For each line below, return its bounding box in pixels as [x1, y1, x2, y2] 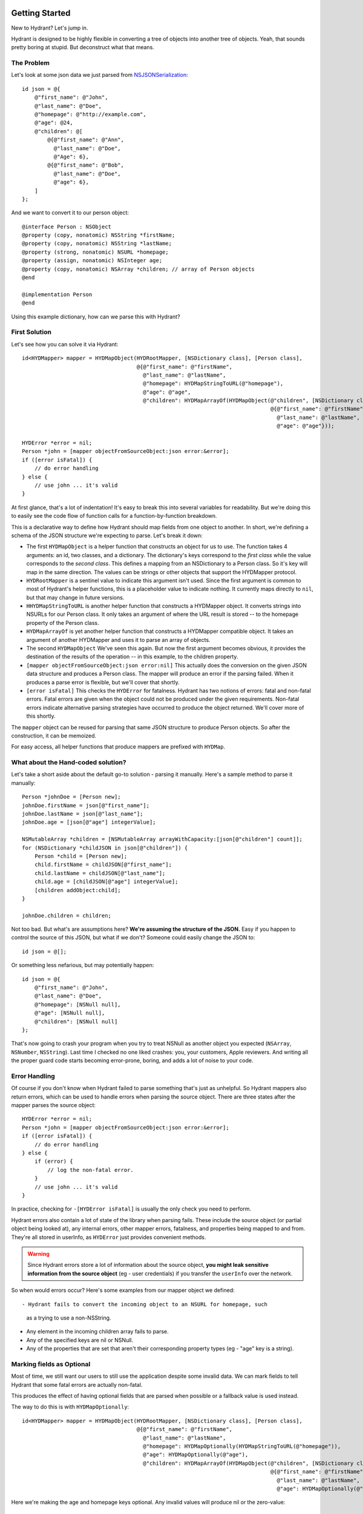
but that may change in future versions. [26, 593, 125, 601]
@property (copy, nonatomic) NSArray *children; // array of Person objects [22, 265, 255, 273]
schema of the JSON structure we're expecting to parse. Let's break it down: [11, 532, 203, 539]
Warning [27, 1250, 50, 1257]
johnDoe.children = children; [22, 912, 112, 919]
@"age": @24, [34, 119, 73, 127]
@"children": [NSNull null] [34, 1018, 118, 1025]
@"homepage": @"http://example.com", [34, 111, 146, 117]
